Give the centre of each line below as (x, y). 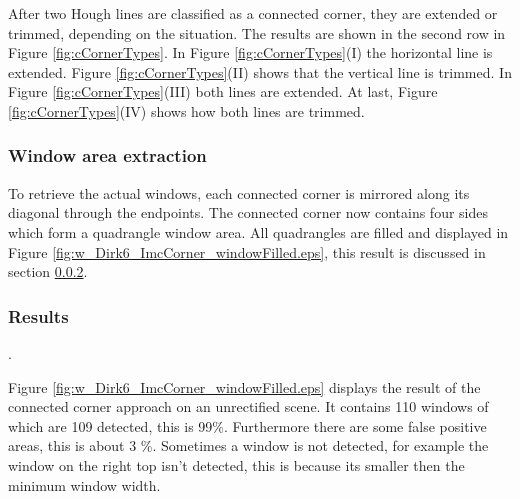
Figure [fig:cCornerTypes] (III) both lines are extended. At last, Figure (223, 91)
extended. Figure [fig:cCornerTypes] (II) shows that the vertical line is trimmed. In (260, 71)
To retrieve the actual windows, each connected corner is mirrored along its (239, 192)
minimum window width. (84, 484)
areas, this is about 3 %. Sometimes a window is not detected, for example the (248, 445)
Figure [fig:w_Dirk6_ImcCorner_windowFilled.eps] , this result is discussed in (247, 251)
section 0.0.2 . (48, 271)
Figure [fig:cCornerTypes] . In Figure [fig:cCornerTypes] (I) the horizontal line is (250, 52)
